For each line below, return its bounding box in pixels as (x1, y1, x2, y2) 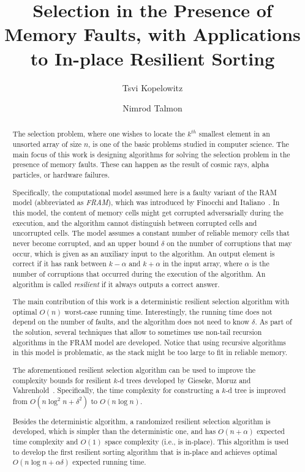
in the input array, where (162, 258, 243, 269)
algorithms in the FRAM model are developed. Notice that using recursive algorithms (12, 337, 286, 347)
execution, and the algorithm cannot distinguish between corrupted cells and (12, 217, 257, 228)
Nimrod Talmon (122, 102, 183, 114)
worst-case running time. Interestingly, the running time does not (64, 306, 273, 317)
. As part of (255, 317, 292, 327)
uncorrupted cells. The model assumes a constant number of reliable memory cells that (12, 228, 290, 238)
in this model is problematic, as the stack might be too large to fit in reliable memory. (12, 347, 288, 358)
